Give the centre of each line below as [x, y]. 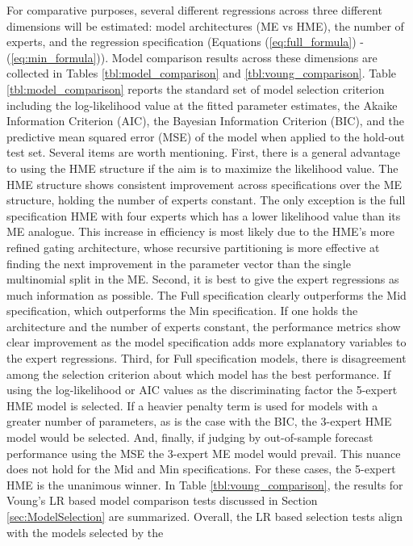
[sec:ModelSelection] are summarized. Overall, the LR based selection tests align [204, 516]
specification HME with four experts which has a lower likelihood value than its [204, 215]
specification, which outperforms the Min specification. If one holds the [182, 311]
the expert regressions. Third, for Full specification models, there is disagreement [206, 358]
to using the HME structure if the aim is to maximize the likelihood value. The [202, 168]
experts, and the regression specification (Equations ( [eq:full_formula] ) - [185, 42]
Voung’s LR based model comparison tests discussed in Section [162, 500]
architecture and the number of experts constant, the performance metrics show [204, 326]
